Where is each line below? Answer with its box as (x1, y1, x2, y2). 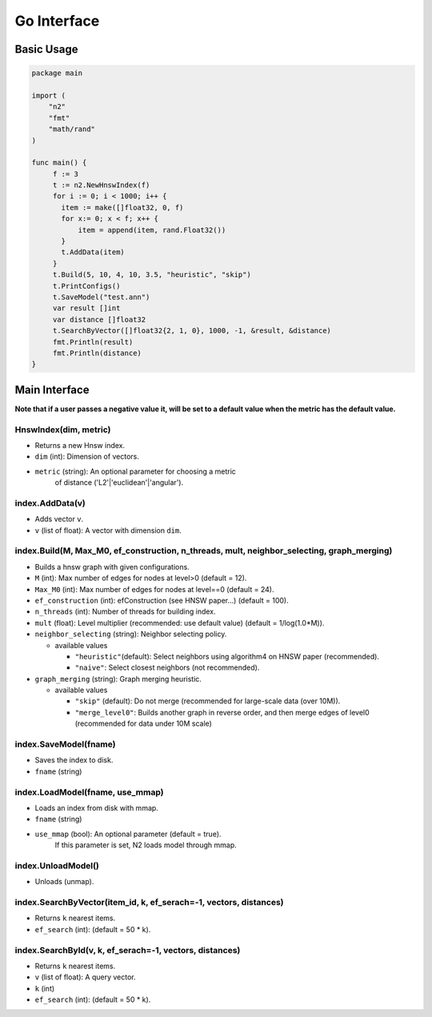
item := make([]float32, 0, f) (61, 202, 184, 212)
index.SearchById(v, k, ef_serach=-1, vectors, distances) (14, 944, 241, 955)
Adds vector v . (34, 515, 84, 524)
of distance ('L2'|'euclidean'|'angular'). (54, 478, 184, 487)
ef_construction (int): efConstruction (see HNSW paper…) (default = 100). (34, 595, 289, 605)
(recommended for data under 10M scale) (74, 719, 212, 728)
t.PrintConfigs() (52, 281, 121, 290)
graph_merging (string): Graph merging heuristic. (34, 674, 202, 683)
